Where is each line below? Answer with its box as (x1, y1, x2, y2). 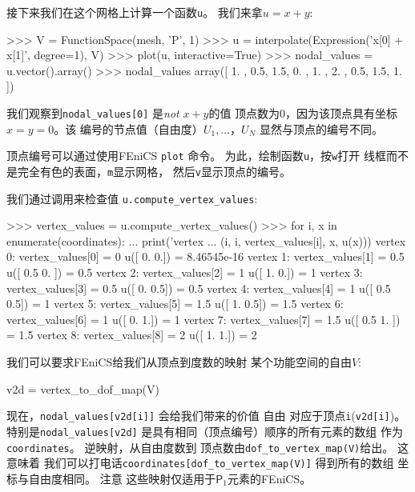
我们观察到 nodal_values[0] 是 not (6, 105, 179, 122)
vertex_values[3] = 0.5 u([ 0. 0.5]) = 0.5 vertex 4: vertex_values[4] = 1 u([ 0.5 (6, 279, 391, 296)
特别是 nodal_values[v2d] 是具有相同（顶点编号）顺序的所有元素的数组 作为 (6, 422, 404, 439)
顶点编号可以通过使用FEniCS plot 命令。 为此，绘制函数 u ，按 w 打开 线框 (6, 147, 386, 164)
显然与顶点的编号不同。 (259, 120, 383, 137)
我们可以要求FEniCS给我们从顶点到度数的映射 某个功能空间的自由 (6, 354, 352, 370)
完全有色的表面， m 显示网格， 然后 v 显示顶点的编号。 (17, 162, 292, 179)
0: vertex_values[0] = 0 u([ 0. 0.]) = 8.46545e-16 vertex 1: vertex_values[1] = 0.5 (6, 248, 405, 265)
